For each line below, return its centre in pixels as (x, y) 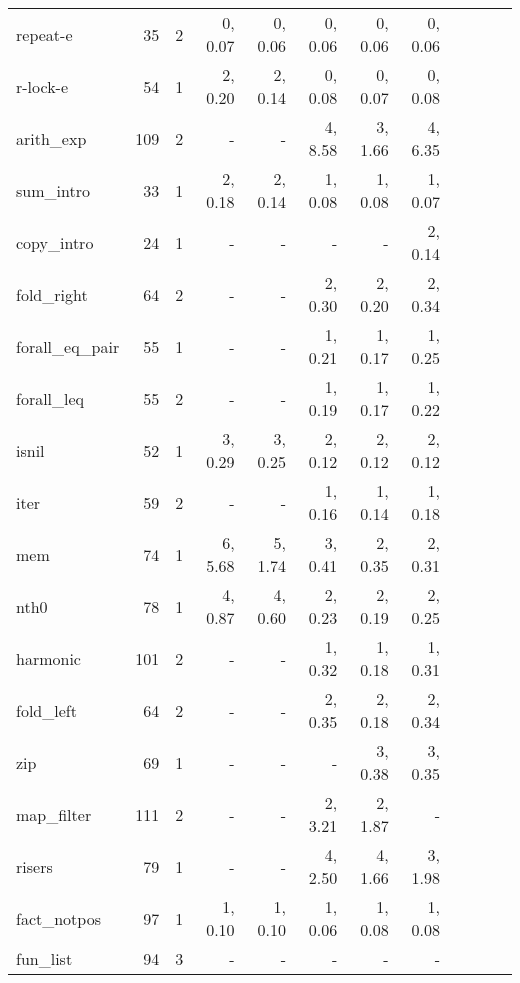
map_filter (54, 814)
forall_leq (50, 398)
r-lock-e (42, 86)
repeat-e (44, 34)
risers (34, 866)
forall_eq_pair (68, 346)
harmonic (48, 658)
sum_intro (53, 190)
